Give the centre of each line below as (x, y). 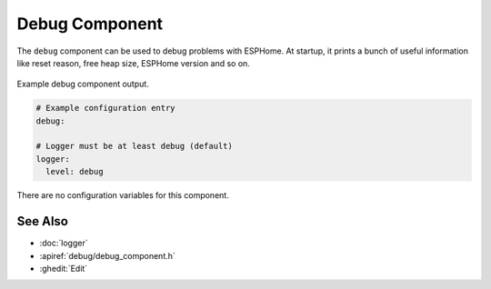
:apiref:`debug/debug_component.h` (108, 255)
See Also (42, 221)
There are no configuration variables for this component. (123, 195)
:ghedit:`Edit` (64, 268)
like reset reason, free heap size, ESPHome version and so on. (133, 63)
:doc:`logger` (64, 243)
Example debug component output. (83, 84)
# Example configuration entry (106, 108)
